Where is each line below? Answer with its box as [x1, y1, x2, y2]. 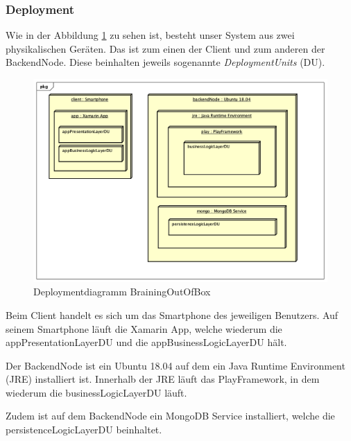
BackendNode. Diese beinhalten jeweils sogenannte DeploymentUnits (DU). [6, 55, 325, 69]
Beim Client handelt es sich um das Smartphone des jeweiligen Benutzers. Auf [6, 307, 339, 322]
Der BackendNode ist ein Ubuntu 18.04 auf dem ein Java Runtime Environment [6, 358, 345, 372]
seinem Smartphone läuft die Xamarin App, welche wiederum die [6, 321, 282, 336]
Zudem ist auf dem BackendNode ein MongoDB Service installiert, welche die [6, 408, 335, 423]
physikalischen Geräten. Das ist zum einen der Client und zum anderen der [6, 41, 325, 55]
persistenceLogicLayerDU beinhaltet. [6, 422, 162, 437]
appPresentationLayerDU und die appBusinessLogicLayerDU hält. [6, 335, 287, 349]
